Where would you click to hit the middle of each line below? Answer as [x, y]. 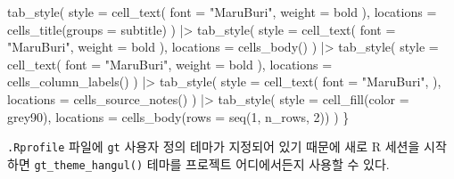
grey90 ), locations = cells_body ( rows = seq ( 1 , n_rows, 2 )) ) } [178, 116]
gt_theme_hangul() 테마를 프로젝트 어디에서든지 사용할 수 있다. [212, 163]
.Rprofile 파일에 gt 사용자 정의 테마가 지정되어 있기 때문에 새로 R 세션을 [214, 146]
